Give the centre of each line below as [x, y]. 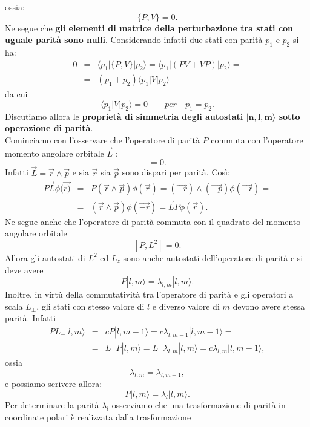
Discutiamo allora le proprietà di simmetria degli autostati [124, 116]
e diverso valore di [186, 306]
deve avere [24, 269]
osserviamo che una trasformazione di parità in [199, 404]
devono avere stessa [269, 306]
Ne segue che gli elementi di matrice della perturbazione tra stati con [149, 28]
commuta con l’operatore [257, 140]
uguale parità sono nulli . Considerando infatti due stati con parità [134, 40]
